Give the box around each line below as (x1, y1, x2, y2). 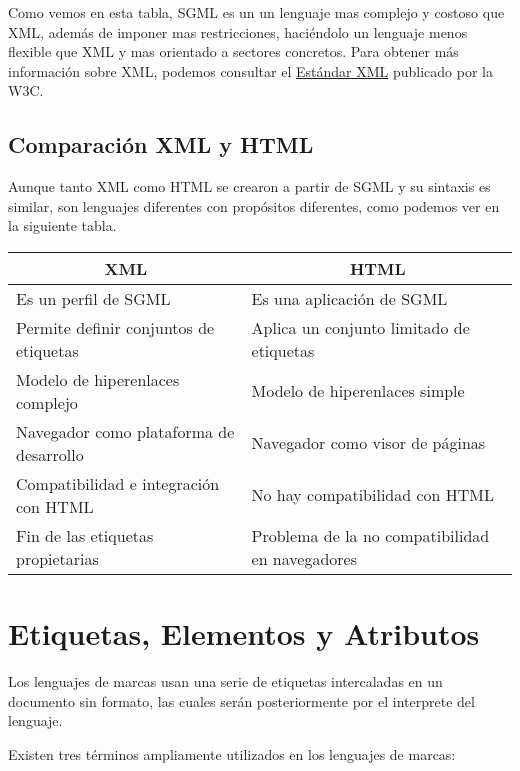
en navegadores (251, 546, 358, 570)
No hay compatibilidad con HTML (251, 483, 495, 507)
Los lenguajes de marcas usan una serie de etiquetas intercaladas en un (8, 671, 443, 692)
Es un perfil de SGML (16, 286, 171, 310)
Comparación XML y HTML (8, 129, 314, 160)
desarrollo (16, 442, 84, 466)
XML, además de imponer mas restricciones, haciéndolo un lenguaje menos (8, 21, 468, 42)
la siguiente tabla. (8, 215, 117, 236)
